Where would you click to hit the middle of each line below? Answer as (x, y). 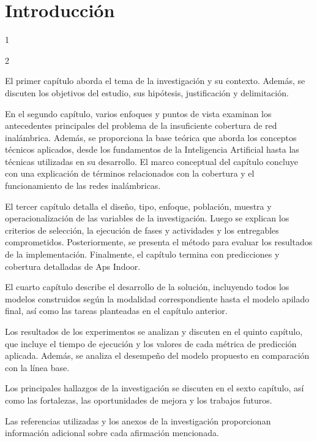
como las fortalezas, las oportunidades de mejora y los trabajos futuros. (139, 400)
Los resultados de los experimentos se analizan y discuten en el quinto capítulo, (154, 331)
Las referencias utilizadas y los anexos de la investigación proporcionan (138, 420)
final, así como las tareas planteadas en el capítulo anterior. (116, 311)
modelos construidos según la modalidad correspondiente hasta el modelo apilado (157, 298)
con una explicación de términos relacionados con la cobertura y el (130, 173)
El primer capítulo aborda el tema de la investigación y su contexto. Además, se (155, 81)
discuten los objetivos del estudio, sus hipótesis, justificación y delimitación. (147, 92)
